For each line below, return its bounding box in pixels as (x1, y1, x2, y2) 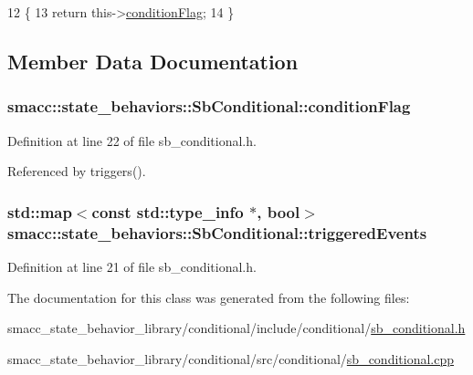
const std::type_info (91, 200, 244, 223)
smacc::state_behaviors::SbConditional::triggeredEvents (7, 221, 427, 244)
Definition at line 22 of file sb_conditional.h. (7, 130, 257, 150)
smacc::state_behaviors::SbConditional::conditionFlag (7, 95, 411, 118)
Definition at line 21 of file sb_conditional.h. (7, 256, 257, 276)
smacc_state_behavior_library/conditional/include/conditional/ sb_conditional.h (7, 318, 466, 338)
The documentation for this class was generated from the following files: (7, 287, 410, 307)
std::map (7, 200, 72, 223)
